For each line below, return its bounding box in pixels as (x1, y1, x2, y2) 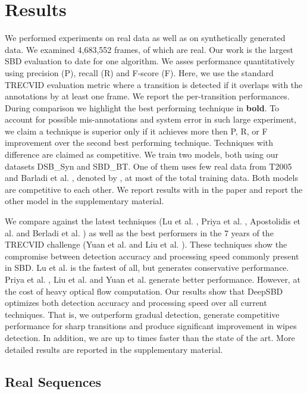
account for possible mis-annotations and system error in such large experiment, (5, 113, 296, 126)
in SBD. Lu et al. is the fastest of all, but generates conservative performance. (5, 261, 289, 274)
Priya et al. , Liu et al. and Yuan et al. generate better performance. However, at (5, 273, 300, 285)
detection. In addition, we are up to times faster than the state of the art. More (5, 331, 295, 343)
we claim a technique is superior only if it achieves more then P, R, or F (5, 124, 268, 137)
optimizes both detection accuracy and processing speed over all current (5, 296, 267, 309)
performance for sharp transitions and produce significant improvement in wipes (5, 320, 297, 332)
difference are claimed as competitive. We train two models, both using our (5, 148, 279, 161)
